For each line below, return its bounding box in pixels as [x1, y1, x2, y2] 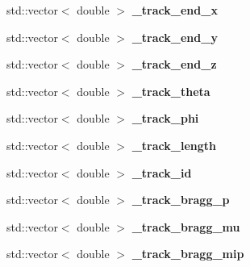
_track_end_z [131, 56, 217, 73]
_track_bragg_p [131, 191, 230, 208]
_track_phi [131, 110, 199, 127]
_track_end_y [131, 28, 218, 45]
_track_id [131, 164, 192, 181]
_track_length [131, 136, 216, 153]
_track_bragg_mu [131, 218, 240, 235]
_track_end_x [131, 2, 218, 18]
